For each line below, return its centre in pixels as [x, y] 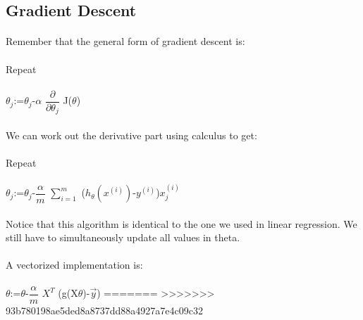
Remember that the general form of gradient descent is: [125, 41]
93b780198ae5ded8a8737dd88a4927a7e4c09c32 [104, 310]
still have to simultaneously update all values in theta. [123, 237]
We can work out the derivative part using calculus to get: [131, 135]
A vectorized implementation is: [74, 265]
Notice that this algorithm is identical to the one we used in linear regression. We [181, 223]
